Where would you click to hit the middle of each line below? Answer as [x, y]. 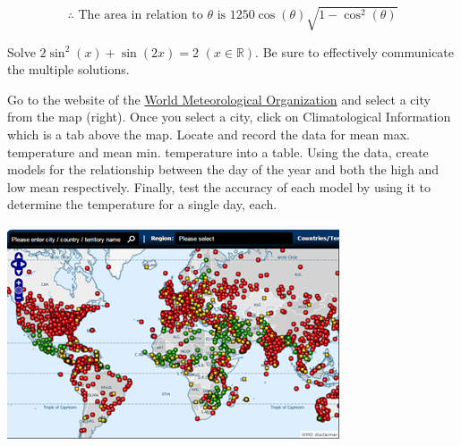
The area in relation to [141, 16]
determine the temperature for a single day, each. [142, 204]
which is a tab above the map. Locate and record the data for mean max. [209, 134]
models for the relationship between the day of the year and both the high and [223, 169]
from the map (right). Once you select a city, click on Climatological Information [229, 117]
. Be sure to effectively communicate [355, 51]
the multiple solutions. [68, 69]
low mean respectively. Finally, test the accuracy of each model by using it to [219, 186]
